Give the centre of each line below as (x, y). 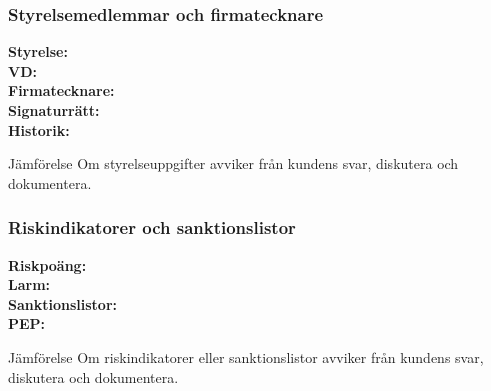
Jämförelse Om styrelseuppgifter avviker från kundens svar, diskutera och (233, 163)
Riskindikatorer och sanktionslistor (152, 227)
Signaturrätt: (54, 110)
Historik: (39, 129)
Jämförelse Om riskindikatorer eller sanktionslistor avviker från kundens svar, (246, 356)
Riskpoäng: (47, 264)
